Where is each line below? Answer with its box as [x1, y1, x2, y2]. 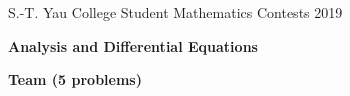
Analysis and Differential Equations [8, 35, 258, 56]
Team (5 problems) [8, 69, 142, 90]
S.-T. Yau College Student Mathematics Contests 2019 [8, 2, 343, 22]
